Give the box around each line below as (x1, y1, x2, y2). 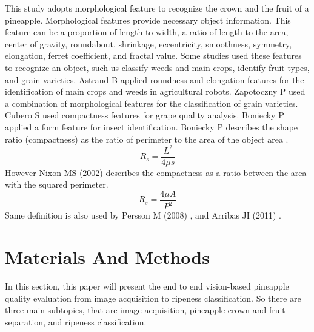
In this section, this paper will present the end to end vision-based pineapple (5, 280, 289, 292)
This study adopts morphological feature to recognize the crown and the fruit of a (5, 2, 309, 14)
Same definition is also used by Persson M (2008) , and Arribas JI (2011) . (5, 209, 281, 222)
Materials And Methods (5, 245, 210, 269)
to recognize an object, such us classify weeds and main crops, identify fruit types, (5, 61, 310, 73)
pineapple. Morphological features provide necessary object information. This (5, 13, 291, 26)
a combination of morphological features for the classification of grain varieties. (5, 97, 298, 109)
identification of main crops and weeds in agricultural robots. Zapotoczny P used (5, 85, 306, 98)
